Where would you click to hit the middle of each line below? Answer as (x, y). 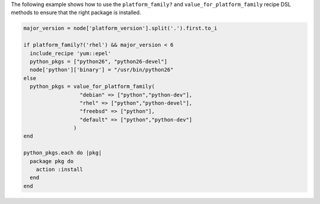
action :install (59, 170)
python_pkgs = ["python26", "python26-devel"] (99, 61)
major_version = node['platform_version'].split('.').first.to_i (120, 28)
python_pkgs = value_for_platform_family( (92, 87)
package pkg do (52, 161)
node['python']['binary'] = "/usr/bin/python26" (102, 70)
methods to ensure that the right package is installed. (76, 12)
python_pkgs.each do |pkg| (63, 153)
